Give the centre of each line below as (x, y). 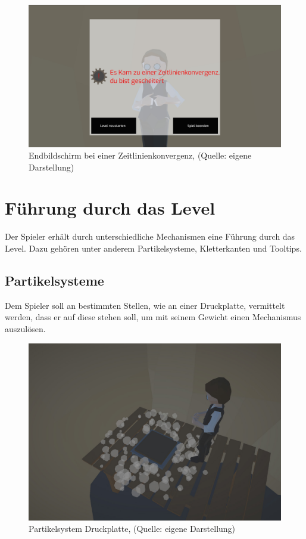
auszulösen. (25, 328)
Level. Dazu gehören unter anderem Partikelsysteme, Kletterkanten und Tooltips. (153, 248)
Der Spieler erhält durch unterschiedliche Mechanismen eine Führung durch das (150, 236)
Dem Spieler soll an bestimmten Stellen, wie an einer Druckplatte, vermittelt (145, 305)
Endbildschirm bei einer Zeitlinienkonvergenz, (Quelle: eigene (140, 155)
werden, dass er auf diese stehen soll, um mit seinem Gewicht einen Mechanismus (153, 317)
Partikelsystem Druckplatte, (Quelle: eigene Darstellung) (132, 529)
